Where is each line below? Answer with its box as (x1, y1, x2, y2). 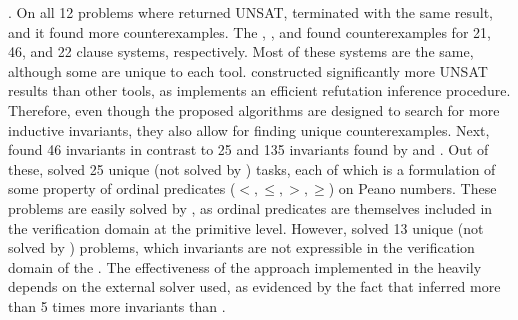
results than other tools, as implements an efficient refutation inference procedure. (8, 80, 511, 101)
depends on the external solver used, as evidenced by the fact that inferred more (8, 276, 501, 297)
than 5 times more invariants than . (8, 295, 226, 316)
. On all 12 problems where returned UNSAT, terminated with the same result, (8, 2, 494, 22)
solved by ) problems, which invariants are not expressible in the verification (8, 237, 475, 258)
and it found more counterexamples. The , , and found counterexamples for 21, (8, 21, 491, 42)
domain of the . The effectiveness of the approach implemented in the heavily (8, 256, 482, 277)
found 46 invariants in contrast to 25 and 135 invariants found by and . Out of (8, 139, 489, 160)
